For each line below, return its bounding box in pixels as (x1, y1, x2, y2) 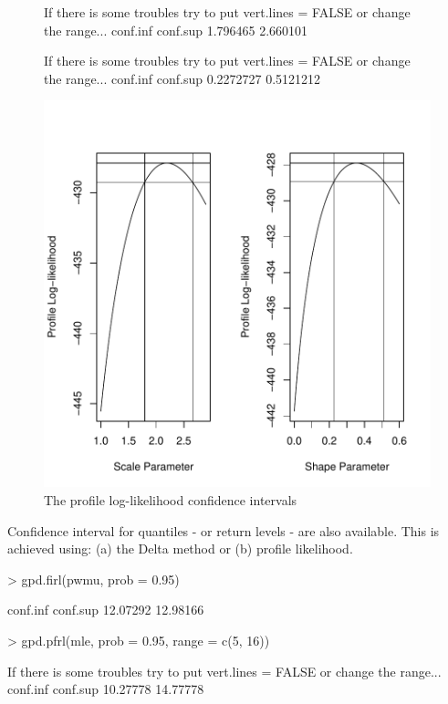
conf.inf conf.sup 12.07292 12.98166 (7, 600, 204, 619)
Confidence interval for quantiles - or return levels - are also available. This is (7, 521, 440, 540)
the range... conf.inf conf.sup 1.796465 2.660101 (44, 20, 308, 39)
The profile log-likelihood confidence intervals (44, 490, 297, 509)
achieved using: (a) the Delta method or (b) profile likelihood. (7, 539, 353, 558)
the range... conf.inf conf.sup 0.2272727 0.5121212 (44, 68, 321, 88)
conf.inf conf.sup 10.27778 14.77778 (7, 679, 204, 699)
